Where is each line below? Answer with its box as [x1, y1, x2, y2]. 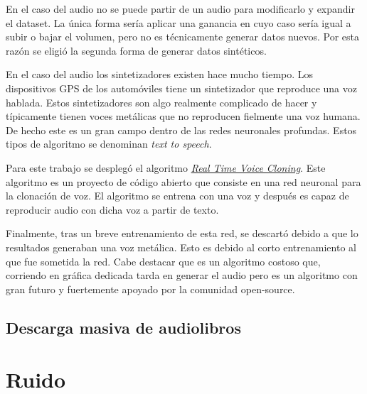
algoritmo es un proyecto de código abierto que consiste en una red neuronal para [6, 174, 361, 189]
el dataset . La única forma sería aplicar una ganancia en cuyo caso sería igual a [6, 15, 351, 30]
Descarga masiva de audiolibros [6, 316, 241, 338]
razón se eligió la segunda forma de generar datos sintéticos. [6, 43, 267, 58]
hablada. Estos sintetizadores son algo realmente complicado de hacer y [6, 94, 317, 109]
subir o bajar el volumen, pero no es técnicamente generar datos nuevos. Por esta [6, 29, 359, 44]
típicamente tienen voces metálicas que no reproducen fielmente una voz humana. [6, 109, 361, 124]
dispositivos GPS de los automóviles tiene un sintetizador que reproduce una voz [6, 80, 357, 95]
